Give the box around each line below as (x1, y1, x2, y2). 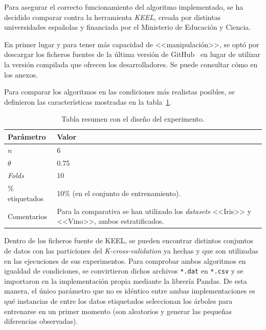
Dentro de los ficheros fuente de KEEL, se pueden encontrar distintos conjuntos (4, 235, 254, 246)
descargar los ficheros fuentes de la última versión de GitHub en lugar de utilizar (4, 49, 260, 60)
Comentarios (8, 210, 47, 221)
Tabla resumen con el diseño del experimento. (61, 113, 205, 124)
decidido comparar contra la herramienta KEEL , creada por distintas (4, 11, 221, 22)
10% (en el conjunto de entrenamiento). (57, 188, 181, 199)
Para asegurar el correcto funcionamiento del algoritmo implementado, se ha (4, 2, 243, 12)
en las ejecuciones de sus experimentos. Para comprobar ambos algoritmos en (4, 255, 246, 266)
